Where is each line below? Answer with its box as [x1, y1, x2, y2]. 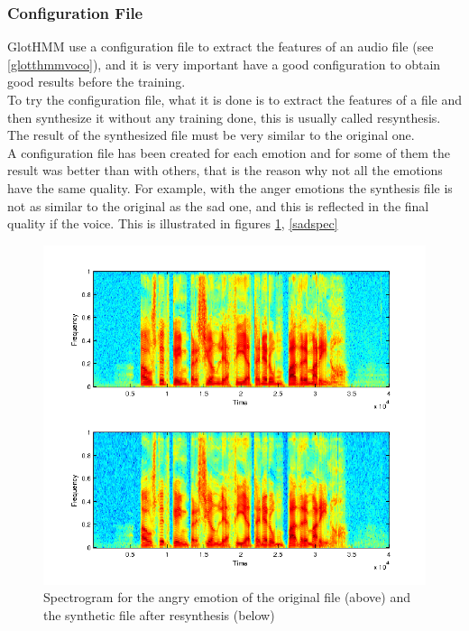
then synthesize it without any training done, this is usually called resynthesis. [7, 107, 441, 126]
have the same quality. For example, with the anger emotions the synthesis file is [7, 178, 453, 197]
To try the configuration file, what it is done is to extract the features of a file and [7, 90, 462, 108]
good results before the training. [7, 72, 186, 91]
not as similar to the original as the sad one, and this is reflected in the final [7, 196, 429, 215]
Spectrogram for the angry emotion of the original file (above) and [43, 588, 411, 607]
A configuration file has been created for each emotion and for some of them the [7, 143, 451, 162]
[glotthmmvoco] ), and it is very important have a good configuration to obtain [7, 54, 441, 73]
